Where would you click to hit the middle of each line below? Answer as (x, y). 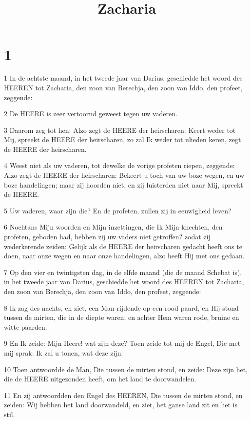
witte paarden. (26, 326)
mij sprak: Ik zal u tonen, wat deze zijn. (64, 352)
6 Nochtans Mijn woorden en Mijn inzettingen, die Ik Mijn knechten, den (113, 227)
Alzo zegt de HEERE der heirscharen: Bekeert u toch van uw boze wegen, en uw (124, 175)
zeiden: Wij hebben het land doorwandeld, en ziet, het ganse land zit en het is (121, 405)
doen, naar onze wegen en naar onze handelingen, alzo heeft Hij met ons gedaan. (124, 256)
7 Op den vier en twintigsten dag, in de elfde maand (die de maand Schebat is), (123, 272)
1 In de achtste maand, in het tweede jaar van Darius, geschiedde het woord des (123, 78)
